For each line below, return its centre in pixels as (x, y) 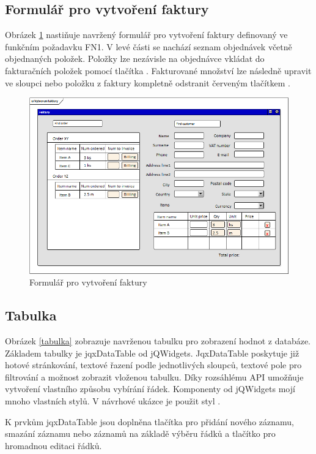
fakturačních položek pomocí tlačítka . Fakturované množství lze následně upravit (158, 70)
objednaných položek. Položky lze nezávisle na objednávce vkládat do (135, 59)
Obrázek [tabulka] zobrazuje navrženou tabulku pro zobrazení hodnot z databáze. (158, 341)
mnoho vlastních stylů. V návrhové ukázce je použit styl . (113, 401)
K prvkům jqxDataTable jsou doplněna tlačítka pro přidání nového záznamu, (149, 421)
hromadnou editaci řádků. (53, 445)
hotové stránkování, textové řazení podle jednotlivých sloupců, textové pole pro (153, 365)
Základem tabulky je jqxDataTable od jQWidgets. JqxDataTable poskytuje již (152, 353)
